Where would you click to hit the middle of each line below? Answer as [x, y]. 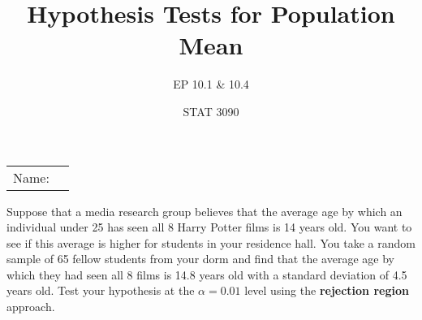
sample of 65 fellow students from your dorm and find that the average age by [200, 259]
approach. [31, 307]
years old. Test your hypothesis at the [101, 290]
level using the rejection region [327, 290]
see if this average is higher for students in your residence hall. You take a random [211, 242]
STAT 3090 [211, 111]
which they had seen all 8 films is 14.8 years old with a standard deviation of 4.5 [207, 274]
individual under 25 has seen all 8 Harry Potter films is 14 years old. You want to [209, 227]
